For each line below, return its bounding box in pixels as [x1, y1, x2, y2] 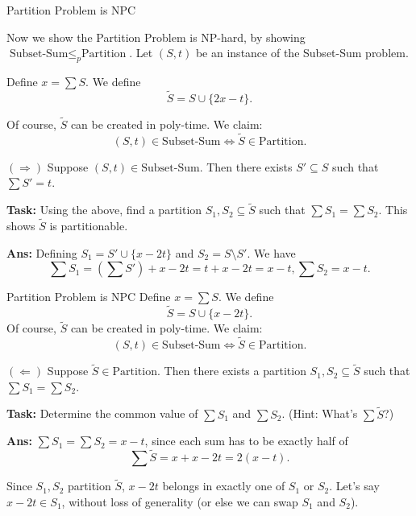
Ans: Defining [6, 244, 77, 261]
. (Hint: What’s [281, 405, 358, 422]
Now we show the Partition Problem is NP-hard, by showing [6, 28, 306, 45]
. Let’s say [329, 477, 380, 494]
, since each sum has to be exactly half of [144, 432, 348, 449]
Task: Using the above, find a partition [6, 201, 202, 218]
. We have [247, 244, 296, 261]
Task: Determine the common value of [6, 405, 198, 422]
